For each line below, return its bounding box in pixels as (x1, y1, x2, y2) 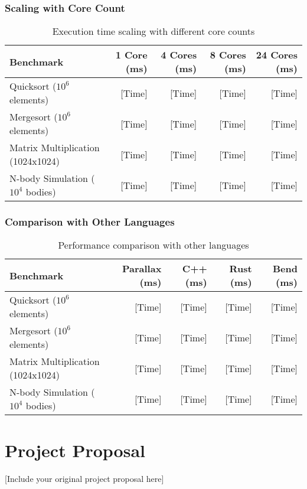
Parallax (122, 262, 162, 276)
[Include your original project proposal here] (5, 472, 164, 484)
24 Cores (256, 48, 298, 62)
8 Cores (210, 48, 246, 62)
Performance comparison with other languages (58, 238, 249, 252)
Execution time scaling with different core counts (52, 24, 255, 38)
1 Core (115, 48, 148, 62)
